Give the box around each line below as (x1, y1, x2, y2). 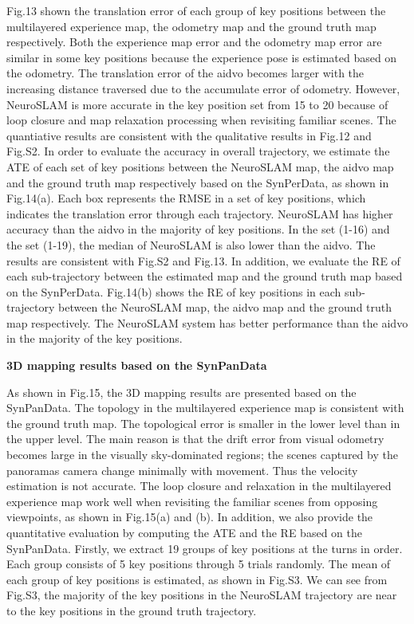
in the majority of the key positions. (6, 330, 183, 347)
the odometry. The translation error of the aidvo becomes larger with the (6, 65, 365, 81)
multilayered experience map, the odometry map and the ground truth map (6, 18, 377, 34)
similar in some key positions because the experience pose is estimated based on (6, 49, 397, 65)
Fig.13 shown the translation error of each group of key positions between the (6, 2, 386, 18)
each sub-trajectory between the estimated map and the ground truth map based (6, 268, 403, 285)
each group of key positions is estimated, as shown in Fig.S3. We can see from (6, 571, 388, 587)
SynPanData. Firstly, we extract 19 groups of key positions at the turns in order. (6, 540, 403, 556)
